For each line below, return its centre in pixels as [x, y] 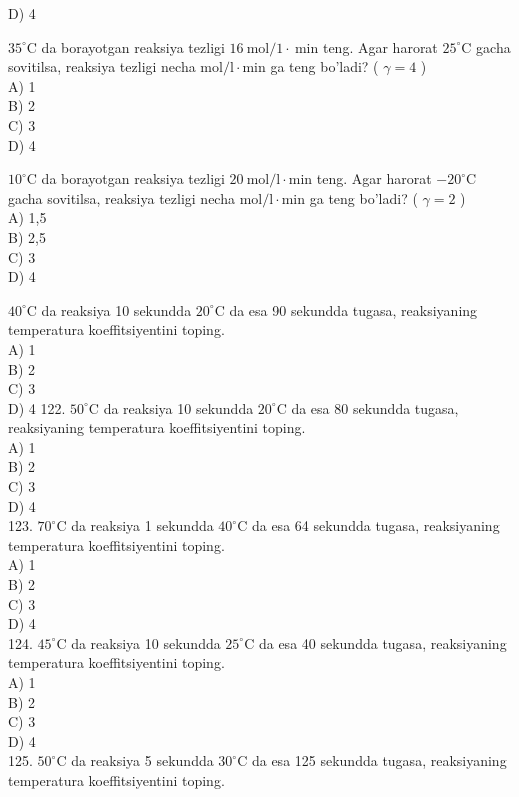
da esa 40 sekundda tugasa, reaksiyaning [382, 642]
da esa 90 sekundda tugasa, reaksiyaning [353, 309]
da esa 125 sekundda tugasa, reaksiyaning [379, 760]
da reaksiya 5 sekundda [142, 760]
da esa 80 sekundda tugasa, [375, 407]
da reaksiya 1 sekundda [142, 525]
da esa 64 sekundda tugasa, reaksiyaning [375, 525]
